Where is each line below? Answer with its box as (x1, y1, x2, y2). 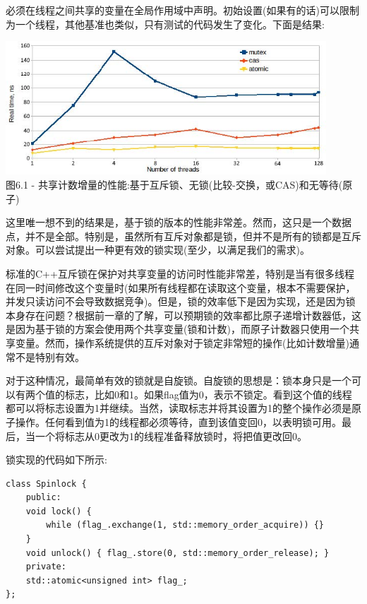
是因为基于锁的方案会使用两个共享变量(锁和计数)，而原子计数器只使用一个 (6, 321, 349, 336)
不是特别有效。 (15, 349, 85, 364)
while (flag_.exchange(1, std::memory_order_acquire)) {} (46, 520, 325, 531)
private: (25, 562, 66, 572)
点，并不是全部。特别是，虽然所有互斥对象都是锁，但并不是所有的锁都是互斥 (6, 228, 361, 243)
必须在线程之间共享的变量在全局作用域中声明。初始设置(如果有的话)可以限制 (6, 3, 359, 17)
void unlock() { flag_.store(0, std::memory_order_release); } (25, 547, 330, 558)
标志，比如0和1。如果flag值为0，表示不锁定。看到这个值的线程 (64, 386, 352, 401)
